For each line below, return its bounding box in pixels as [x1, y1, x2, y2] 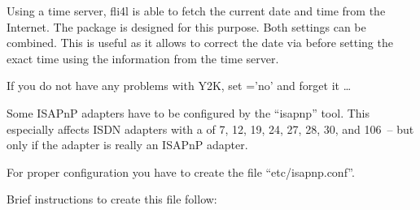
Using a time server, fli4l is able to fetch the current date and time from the [7, 2, 386, 19]
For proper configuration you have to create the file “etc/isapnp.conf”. [7, 163, 355, 180]
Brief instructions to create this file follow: [7, 191, 217, 208]
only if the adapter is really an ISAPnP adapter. [7, 136, 248, 153]
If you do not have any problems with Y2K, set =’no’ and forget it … [7, 77, 352, 94]
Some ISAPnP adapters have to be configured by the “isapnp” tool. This [7, 104, 370, 121]
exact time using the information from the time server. [7, 49, 279, 66]
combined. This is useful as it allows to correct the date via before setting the [7, 34, 393, 51]
